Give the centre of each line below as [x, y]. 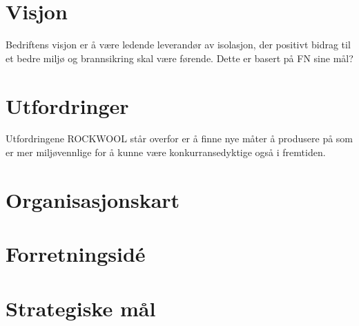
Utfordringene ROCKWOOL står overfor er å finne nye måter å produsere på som [179, 138]
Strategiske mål [81, 308]
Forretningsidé [76, 254]
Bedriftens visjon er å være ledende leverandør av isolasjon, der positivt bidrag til [178, 45]
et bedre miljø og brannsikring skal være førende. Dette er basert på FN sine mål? [179, 58]
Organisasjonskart [93, 199]
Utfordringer [67, 105]
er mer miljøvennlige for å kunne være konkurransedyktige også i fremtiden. [166, 152]
